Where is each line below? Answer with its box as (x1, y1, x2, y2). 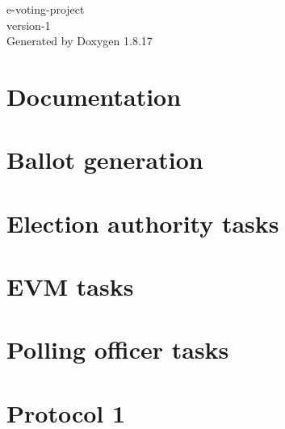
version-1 (6, 16, 51, 33)
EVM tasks (6, 270, 134, 303)
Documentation (6, 79, 182, 112)
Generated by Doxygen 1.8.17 (6, 32, 153, 49)
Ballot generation (6, 143, 203, 176)
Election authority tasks (6, 206, 279, 239)
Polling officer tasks (6, 333, 229, 366)
